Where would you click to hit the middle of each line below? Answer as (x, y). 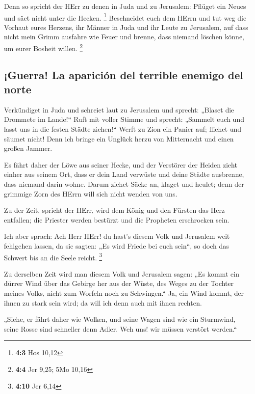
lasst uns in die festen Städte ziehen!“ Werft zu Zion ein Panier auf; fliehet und (123, 129)
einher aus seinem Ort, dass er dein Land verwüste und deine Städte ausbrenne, (124, 174)
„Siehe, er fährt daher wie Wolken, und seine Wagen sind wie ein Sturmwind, (120, 319)
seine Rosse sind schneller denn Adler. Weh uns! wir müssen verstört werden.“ (121, 328)
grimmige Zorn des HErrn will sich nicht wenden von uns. (91, 193)
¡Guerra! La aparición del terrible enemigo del (124, 74)
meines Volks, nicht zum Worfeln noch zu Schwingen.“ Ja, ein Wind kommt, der (124, 293)
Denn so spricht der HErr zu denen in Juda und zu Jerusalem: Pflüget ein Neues (125, 6)
